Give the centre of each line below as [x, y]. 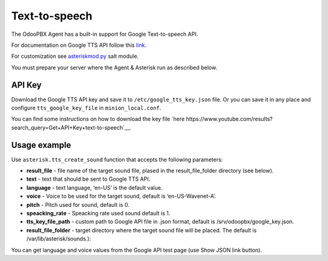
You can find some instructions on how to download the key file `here [98, 119]
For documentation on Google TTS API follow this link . [79, 45]
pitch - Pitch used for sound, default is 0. [78, 204]
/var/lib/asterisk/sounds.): [59, 239]
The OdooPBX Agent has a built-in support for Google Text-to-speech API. [105, 34]
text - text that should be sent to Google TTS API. [88, 179]
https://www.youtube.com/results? [229, 119]
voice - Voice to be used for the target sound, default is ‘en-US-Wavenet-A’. [121, 196]
